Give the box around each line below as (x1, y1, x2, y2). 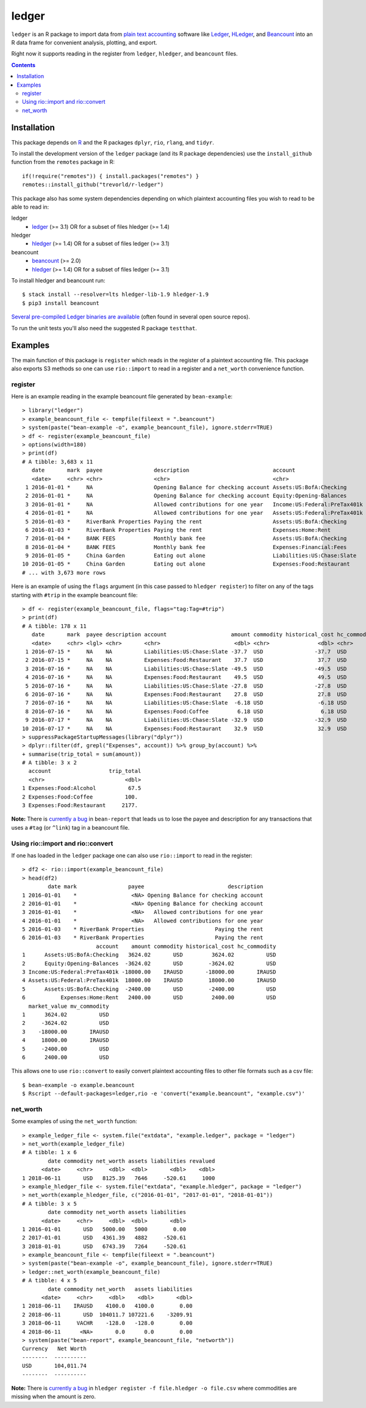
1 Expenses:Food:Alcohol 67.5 (22, 785, 142, 792)
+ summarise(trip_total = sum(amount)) (22, 750, 142, 758)
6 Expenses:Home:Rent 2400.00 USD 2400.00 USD (22, 994, 276, 1001)
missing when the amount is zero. (11, 1393, 96, 1400)
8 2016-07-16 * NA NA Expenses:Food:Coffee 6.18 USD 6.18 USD (25, 708, 347, 715)
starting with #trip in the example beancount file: (11, 591, 138, 598)
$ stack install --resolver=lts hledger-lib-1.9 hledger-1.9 (22, 291, 209, 298)
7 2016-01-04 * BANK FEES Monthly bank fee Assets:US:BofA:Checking (25, 535, 347, 542)
